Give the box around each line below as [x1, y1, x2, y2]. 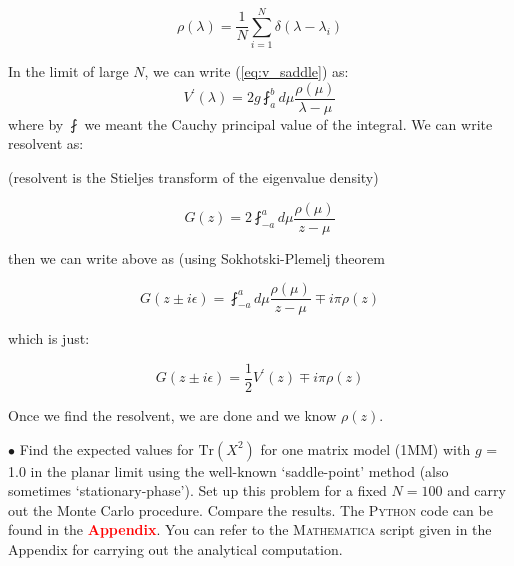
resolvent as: [8, 133, 84, 154]
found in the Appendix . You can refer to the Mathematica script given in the [8, 519, 492, 540]
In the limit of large [8, 61, 129, 82]
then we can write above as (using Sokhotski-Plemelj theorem [8, 247, 385, 268]
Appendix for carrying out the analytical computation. [8, 538, 343, 559]
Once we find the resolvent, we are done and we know [8, 404, 337, 425]
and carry [447, 480, 506, 501]
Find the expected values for [19, 438, 194, 459]
